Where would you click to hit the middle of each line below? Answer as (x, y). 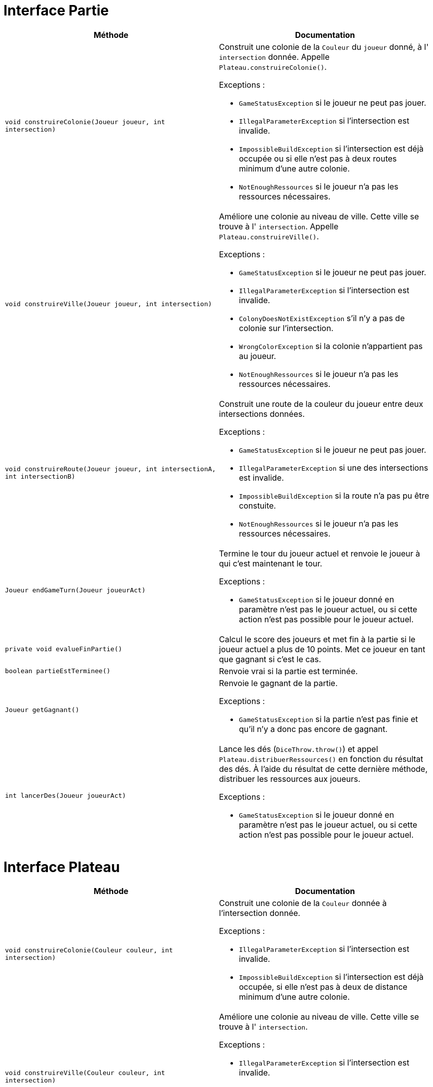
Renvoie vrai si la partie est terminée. (289, 671)
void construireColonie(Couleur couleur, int (89, 950)
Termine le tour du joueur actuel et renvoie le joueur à (320, 553)
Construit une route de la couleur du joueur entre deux (321, 404)
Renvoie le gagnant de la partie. (278, 683)
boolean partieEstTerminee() (58, 671)
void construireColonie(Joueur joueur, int (85, 122)
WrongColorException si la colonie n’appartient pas (331, 346)
